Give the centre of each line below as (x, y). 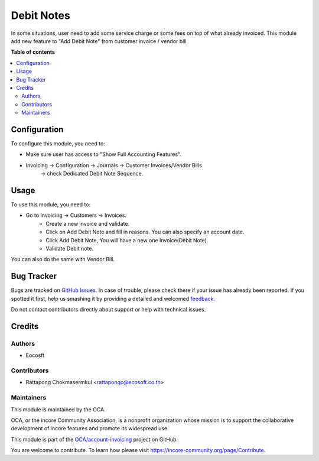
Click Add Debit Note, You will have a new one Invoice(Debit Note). (127, 240)
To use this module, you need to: (51, 204)
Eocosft (35, 355)
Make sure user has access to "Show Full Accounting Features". (103, 154)
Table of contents (33, 52)
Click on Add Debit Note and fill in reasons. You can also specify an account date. (145, 232)
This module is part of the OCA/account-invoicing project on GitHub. (95, 439)
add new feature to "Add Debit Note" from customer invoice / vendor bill (99, 41)
